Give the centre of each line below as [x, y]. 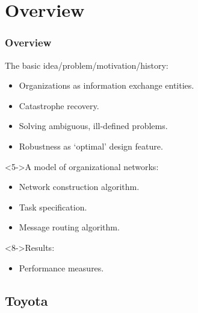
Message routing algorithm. [69, 227]
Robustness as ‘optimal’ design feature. [91, 146]
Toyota [26, 300]
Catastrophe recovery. [59, 105]
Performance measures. [61, 267]
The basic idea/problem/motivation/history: [87, 65]
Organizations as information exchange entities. [107, 85]
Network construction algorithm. [79, 187]
